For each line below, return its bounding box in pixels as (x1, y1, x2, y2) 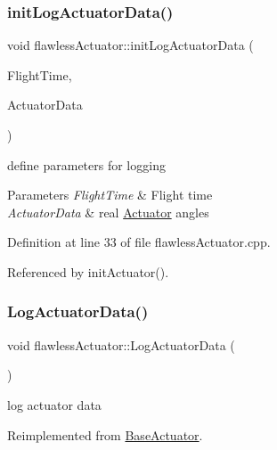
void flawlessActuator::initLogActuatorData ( (7, 36, 254, 54)
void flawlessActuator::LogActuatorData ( (7, 335, 235, 354)
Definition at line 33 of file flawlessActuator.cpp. (7, 233, 271, 251)
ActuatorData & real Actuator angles (7, 202, 209, 221)
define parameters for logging (7, 155, 166, 174)
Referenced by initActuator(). (7, 262, 169, 281)
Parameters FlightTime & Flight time (7, 185, 213, 204)
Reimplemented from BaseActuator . (7, 425, 203, 444)
